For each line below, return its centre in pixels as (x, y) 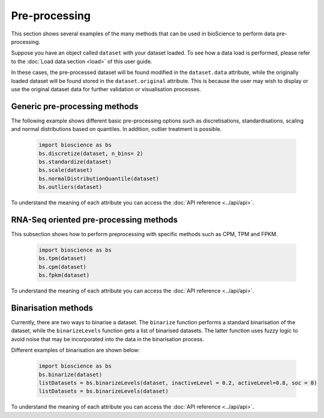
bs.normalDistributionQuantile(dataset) (99, 178)
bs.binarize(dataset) (70, 374)
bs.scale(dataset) (66, 170)
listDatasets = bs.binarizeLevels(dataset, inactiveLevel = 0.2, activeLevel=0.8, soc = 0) (178, 383)
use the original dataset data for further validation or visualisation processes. (106, 89)
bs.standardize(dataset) (75, 162)
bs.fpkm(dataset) (64, 275)
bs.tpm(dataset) (63, 259)
